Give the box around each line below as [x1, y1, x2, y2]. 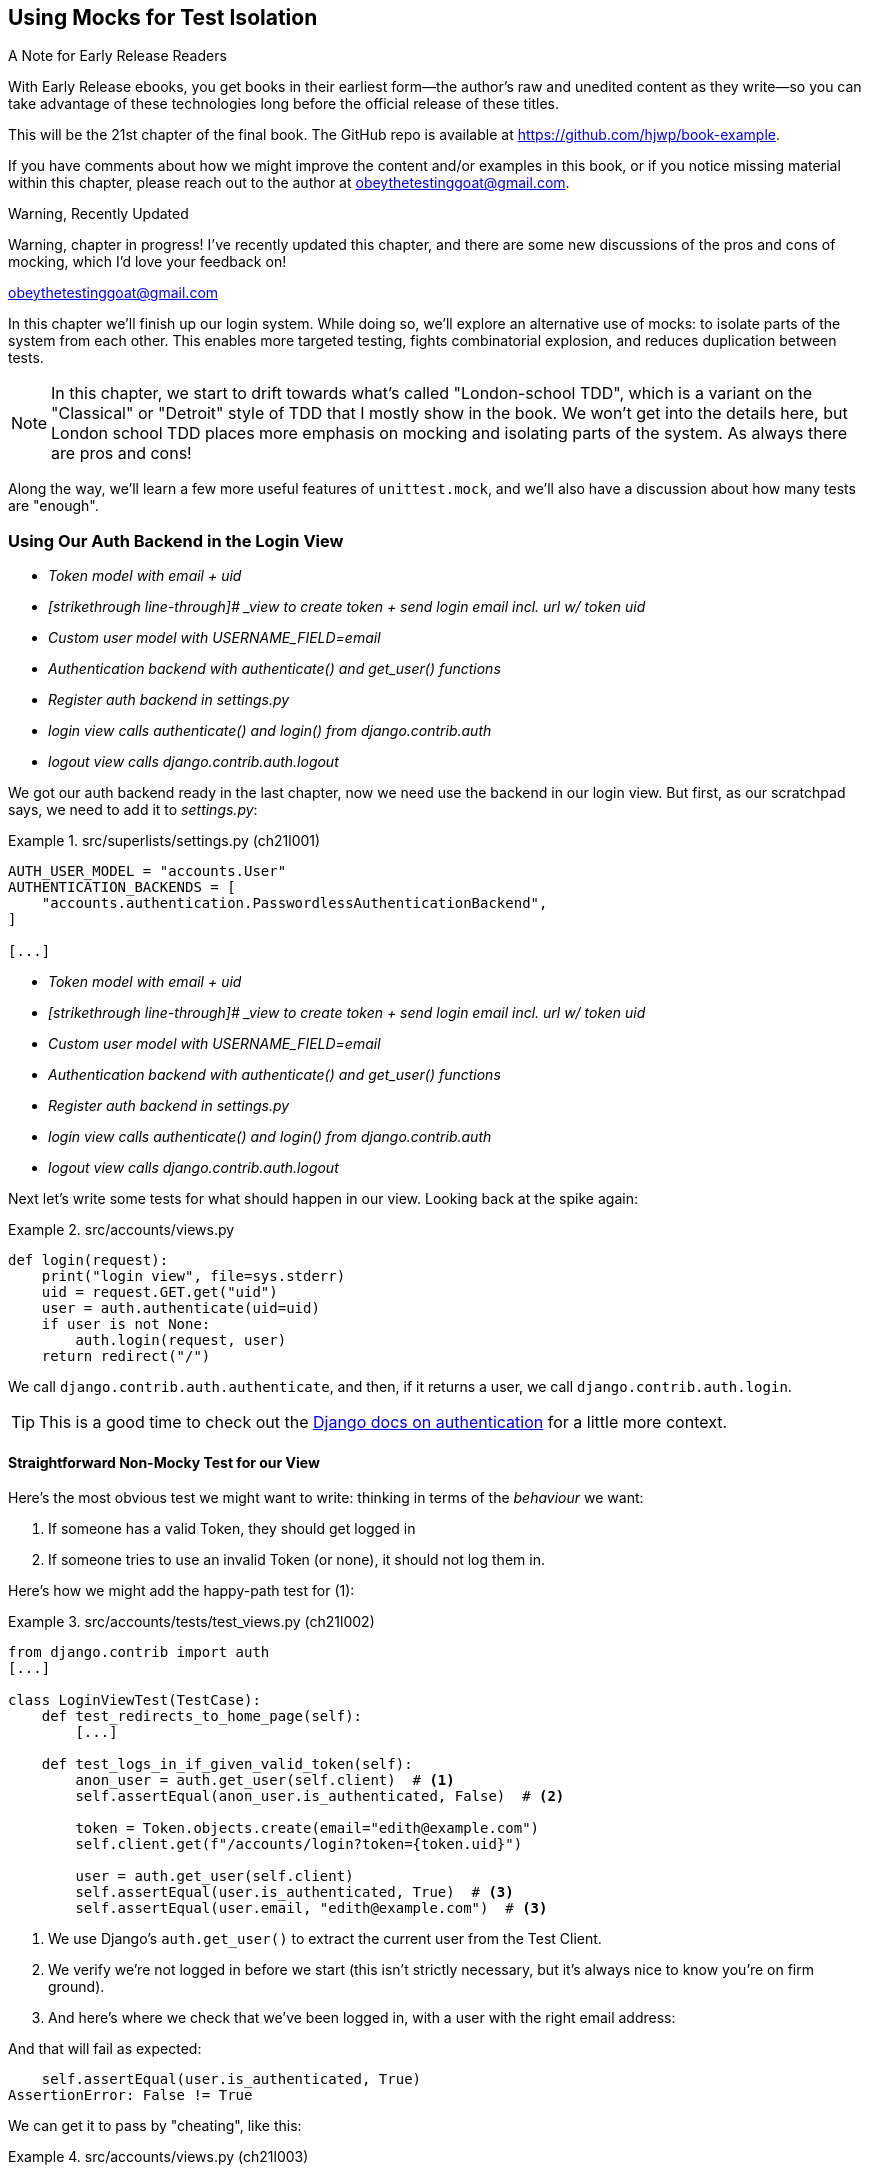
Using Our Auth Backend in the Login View [8, 530, 344, 551]
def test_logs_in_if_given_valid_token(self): [41, 1756, 413, 1773]
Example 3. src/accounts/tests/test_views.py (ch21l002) [8, 1613, 375, 1631]
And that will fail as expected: [8, 2040, 202, 2058]
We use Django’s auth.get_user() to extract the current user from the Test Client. [48, 1930, 602, 1948]
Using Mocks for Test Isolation [8, 5, 318, 30]
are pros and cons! [51, 443, 192, 464]
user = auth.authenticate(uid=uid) [41, 1300, 320, 1317]
